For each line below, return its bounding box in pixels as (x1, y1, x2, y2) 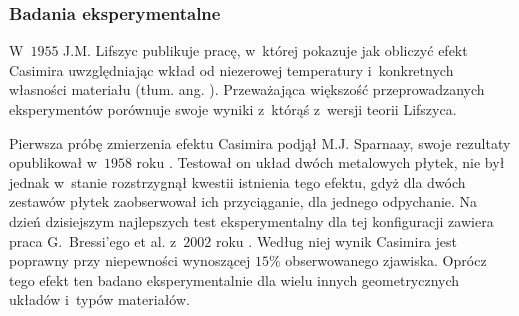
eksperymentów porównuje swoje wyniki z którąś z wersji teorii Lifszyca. (9, 99, 457, 119)
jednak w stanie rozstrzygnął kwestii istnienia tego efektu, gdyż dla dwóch (9, 171, 466, 192)
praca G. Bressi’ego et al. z (9, 230, 177, 251)
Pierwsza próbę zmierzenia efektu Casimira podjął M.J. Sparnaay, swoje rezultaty (9, 132, 511, 153)
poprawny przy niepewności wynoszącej (9, 250, 251, 271)
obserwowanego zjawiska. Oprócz (285, 250, 487, 271)
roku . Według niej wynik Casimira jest (215, 230, 458, 251)
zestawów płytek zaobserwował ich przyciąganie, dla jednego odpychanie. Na (9, 191, 478, 212)
